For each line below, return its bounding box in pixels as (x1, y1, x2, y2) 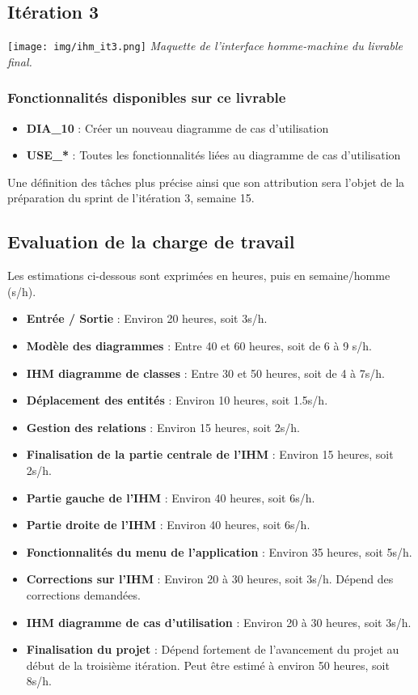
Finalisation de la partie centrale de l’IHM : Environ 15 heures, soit (26, 446, 394, 463)
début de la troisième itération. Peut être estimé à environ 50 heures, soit (26, 656, 390, 673)
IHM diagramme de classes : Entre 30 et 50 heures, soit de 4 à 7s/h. (26, 364, 385, 381)
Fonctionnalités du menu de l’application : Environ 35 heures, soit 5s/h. (26, 543, 412, 560)
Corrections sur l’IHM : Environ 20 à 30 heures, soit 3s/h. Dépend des (26, 570, 394, 587)
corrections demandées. (26, 586, 141, 603)
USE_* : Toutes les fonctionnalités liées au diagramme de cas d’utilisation (26, 146, 401, 163)
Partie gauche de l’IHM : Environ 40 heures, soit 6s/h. (26, 489, 315, 506)
